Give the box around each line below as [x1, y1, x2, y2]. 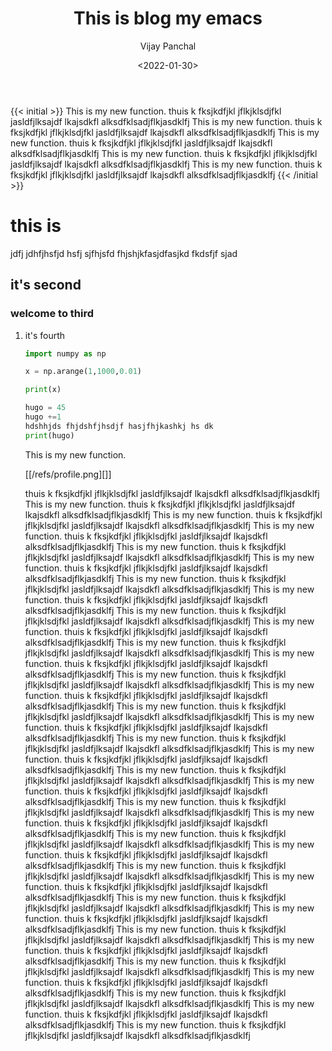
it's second [10, 277, 82, 294]
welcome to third [10, 307, 95, 321]
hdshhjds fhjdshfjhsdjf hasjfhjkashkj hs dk [24, 421, 214, 431]
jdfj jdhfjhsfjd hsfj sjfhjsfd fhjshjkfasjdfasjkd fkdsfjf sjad [10, 247, 238, 259]
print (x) [24, 385, 62, 395]
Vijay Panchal [139, 40, 197, 52]
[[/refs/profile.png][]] [24, 468, 112, 480]
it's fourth [24, 329, 66, 341]
